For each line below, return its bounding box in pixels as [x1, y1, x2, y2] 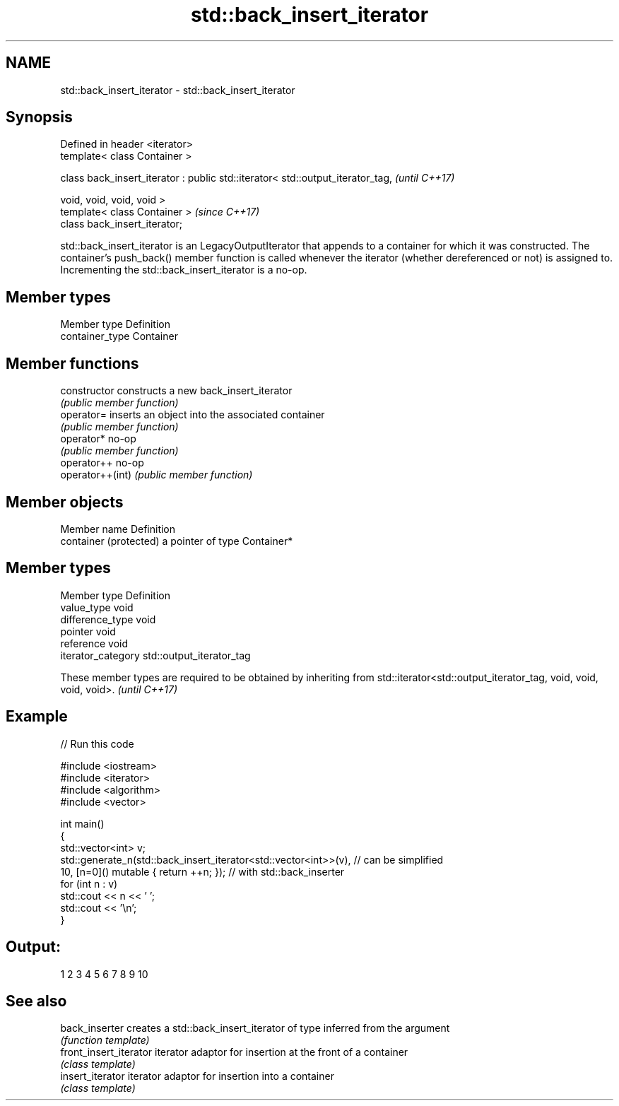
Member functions [6, 354, 139, 372]
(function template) [60, 1034, 150, 1047]
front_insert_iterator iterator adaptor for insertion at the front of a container [60, 1046, 408, 1059]
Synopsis [6, 108, 73, 127]
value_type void [60, 601, 134, 613]
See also [6, 992, 67, 1010]
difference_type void [60, 613, 156, 625]
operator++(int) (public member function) [60, 469, 253, 481]
